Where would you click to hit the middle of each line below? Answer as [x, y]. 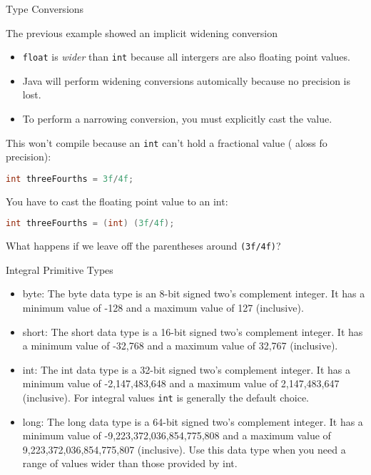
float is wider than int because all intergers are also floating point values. [186, 57]
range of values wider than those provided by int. [130, 463]
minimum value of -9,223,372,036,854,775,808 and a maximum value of [177, 435]
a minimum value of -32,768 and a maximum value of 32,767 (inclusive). [180, 346]
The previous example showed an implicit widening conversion [142, 32]
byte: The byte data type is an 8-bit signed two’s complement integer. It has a [194, 293]
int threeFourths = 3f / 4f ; [70, 179]
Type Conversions [45, 9]
